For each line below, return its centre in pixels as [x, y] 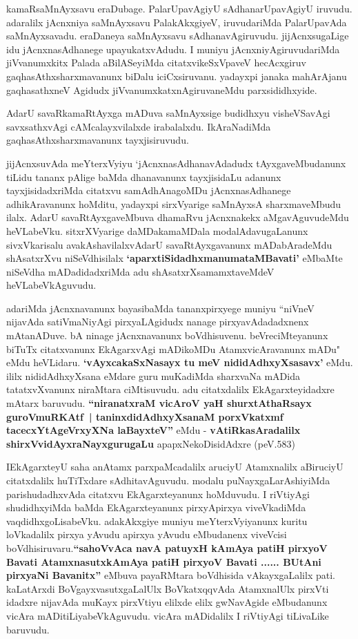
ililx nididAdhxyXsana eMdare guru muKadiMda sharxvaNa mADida [153, 375]
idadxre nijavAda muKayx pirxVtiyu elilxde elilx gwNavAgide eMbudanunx [167, 602]
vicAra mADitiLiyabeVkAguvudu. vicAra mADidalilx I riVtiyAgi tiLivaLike [168, 615]
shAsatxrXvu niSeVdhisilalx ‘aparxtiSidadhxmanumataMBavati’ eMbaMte [175, 258]
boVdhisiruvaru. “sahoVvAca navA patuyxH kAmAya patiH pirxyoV [167, 547]
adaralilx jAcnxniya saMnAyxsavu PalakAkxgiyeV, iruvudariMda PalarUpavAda [177, 22]
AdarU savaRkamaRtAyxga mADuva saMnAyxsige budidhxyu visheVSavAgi [168, 113]
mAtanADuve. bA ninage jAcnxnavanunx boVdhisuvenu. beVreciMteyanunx [167, 335]
